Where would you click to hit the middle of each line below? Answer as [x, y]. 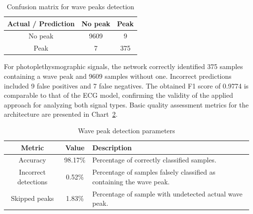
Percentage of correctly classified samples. [154, 160]
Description [112, 147]
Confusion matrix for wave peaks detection [70, 6]
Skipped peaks [32, 198]
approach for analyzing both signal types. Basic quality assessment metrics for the [126, 104]
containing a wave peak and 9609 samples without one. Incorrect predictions [118, 76]
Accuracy [32, 160]
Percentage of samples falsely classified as [154, 172]
